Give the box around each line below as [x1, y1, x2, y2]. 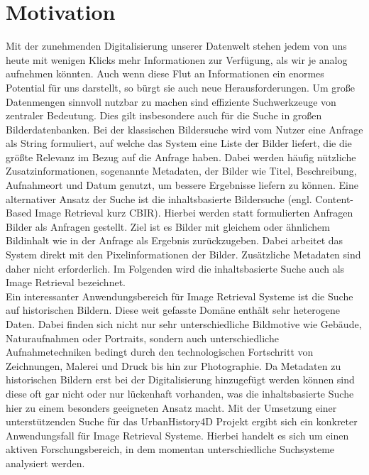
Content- [315, 191, 353, 206]
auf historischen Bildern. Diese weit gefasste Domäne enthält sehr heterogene [6, 302, 340, 317]
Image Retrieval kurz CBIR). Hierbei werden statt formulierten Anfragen [35, 205, 353, 220]
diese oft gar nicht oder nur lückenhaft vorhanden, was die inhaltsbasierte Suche [6, 386, 354, 400]
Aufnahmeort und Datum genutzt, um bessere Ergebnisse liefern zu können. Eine [6, 178, 358, 192]
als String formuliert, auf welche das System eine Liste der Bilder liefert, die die [6, 136, 352, 151]
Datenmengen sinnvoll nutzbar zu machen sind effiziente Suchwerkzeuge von [6, 94, 336, 109]
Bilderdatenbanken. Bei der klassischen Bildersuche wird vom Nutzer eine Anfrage [6, 121, 363, 136]
